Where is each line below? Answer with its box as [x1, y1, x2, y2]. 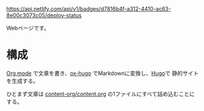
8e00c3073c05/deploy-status [6, 12, 82, 19]
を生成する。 [6, 77, 38, 85]
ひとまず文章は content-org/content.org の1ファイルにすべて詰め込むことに [6, 90, 195, 98]
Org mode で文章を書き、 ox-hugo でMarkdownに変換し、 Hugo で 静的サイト [6, 69, 199, 77]
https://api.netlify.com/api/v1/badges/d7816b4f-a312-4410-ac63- [6, 6, 171, 12]
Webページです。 [6, 25, 50, 31]
